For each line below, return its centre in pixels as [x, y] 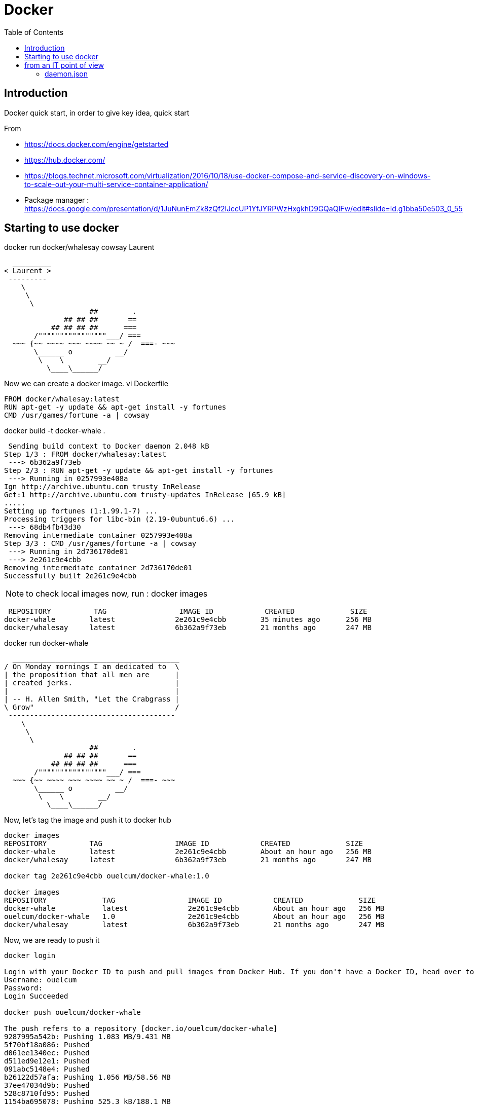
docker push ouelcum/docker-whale [72, 1013]
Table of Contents [34, 32]
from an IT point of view [64, 65]
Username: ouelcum [41, 980]
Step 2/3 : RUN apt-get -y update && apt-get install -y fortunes [139, 471]
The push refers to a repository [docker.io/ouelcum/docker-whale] [141, 1029]
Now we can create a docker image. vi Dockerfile [86, 384]
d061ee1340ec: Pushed [47, 1053]
